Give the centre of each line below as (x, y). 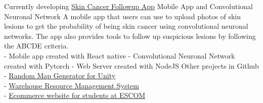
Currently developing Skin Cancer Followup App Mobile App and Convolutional (128, 6)
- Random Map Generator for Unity (60, 75)
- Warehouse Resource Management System (72, 85)
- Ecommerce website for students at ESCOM (75, 95)
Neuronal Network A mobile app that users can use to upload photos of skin (122, 16)
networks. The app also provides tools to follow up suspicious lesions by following (130, 36)
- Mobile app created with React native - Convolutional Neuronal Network (120, 55)
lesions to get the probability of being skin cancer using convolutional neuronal (126, 26)
